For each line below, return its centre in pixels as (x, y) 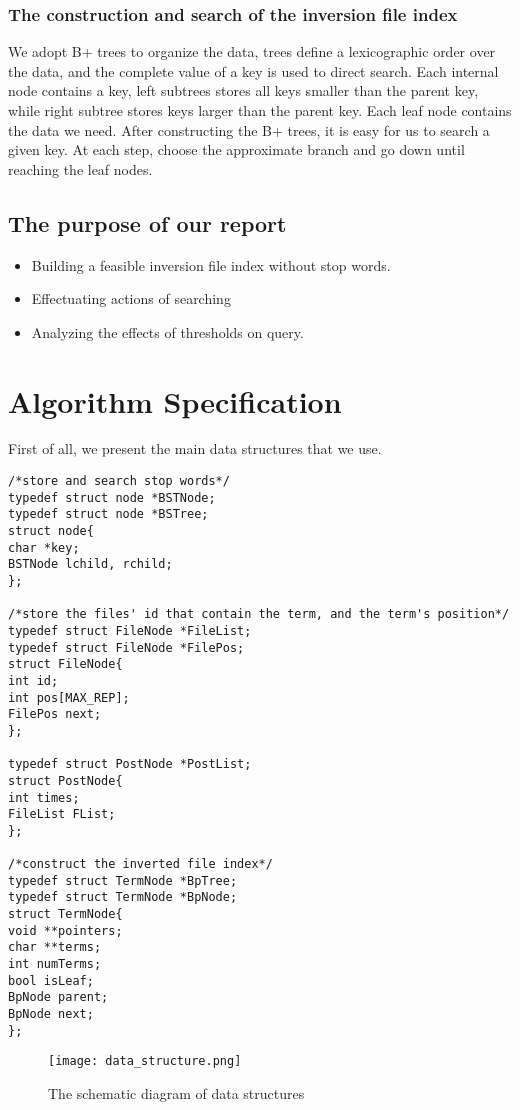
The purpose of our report (147, 222)
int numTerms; (55, 964)
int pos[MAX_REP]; (69, 697)
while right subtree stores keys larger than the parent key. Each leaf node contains (260, 110)
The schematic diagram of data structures (176, 1093)
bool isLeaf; (51, 980)
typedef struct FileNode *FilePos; (126, 647)
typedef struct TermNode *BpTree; (123, 880)
